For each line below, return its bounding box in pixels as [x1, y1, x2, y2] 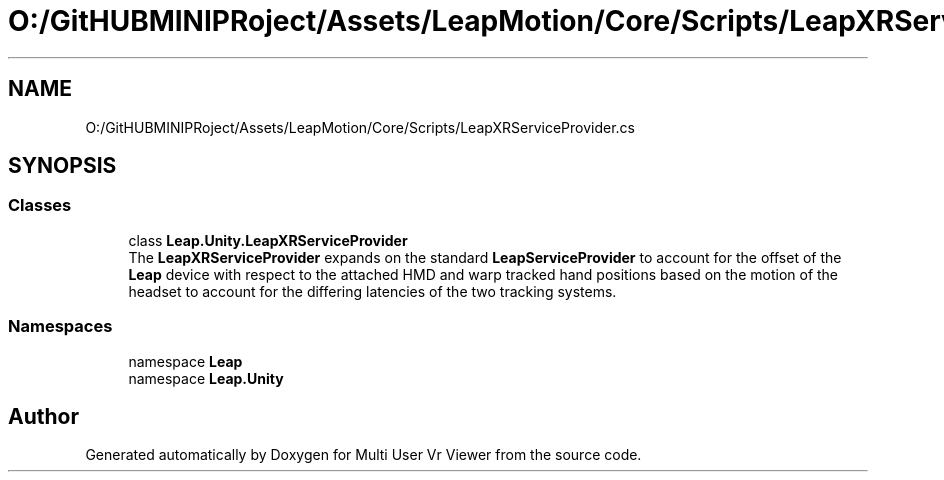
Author [8, 403, 79, 429]
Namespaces [8, 316, 113, 337]
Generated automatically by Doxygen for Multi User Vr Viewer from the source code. [85, 446, 642, 464]
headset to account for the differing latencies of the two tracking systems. [128, 282, 617, 300]
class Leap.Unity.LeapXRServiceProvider [128, 231, 408, 249]
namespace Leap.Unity [128, 369, 284, 387]
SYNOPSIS [8, 153, 117, 179]
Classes [8, 195, 72, 216]
